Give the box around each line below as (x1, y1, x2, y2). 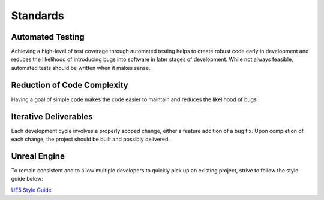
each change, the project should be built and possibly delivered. (11, 135, 170, 143)
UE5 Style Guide (11, 186, 52, 193)
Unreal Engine (11, 151, 65, 161)
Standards (11, 9, 64, 22)
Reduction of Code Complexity (11, 80, 128, 90)
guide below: (11, 175, 43, 183)
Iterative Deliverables (11, 111, 93, 122)
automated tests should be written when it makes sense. (11, 64, 151, 71)
